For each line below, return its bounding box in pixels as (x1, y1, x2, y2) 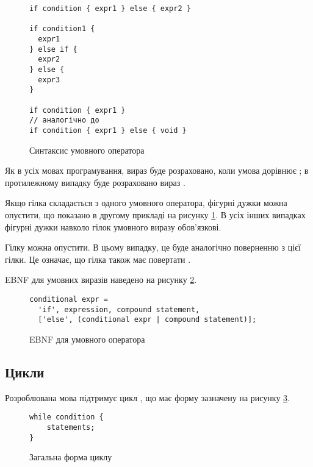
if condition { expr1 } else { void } (29, 126, 187, 135)
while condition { (29, 413, 104, 422)
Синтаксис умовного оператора (29, 143, 145, 156)
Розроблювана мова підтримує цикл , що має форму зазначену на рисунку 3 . (5, 391, 290, 404)
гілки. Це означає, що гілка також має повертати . (5, 252, 191, 265)
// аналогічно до (29, 116, 99, 125)
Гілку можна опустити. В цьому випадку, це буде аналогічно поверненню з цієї (5, 241, 301, 254)
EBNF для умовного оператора (29, 332, 145, 345)
